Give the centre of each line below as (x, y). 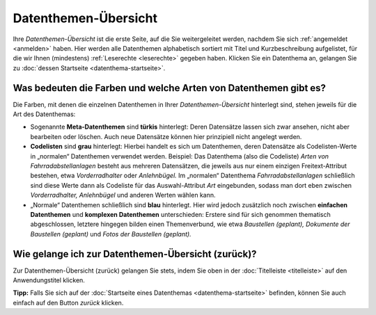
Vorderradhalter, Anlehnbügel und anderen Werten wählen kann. (123, 195)
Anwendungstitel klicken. (49, 280)
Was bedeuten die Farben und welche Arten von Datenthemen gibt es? (170, 88)
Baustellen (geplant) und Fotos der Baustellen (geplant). (111, 234)
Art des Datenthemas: (44, 114)
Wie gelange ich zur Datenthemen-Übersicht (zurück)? (135, 254)
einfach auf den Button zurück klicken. (68, 302)
